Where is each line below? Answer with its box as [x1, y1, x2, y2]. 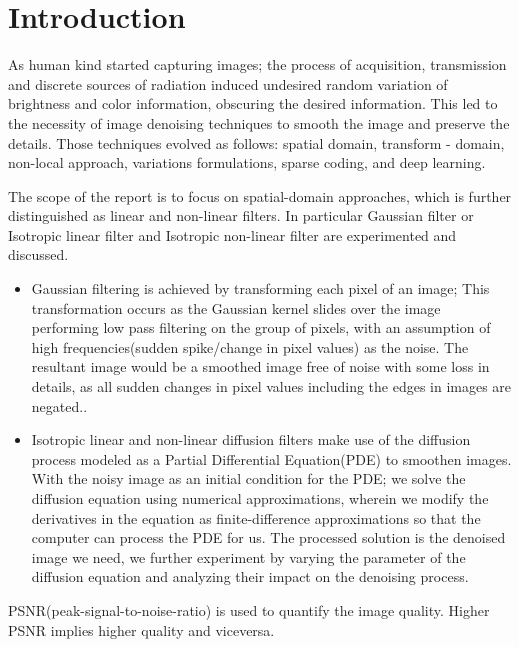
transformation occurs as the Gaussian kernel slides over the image [31, 297, 441, 318]
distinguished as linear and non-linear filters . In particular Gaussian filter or [8, 205, 474, 226]
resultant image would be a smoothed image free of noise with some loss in [31, 356, 490, 377]
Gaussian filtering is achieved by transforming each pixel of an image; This [31, 278, 490, 299]
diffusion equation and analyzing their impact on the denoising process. [31, 566, 469, 587]
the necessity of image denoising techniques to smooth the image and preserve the [8, 112, 510, 133]
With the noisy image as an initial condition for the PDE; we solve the [31, 468, 466, 489]
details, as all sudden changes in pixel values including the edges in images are [31, 376, 512, 397]
